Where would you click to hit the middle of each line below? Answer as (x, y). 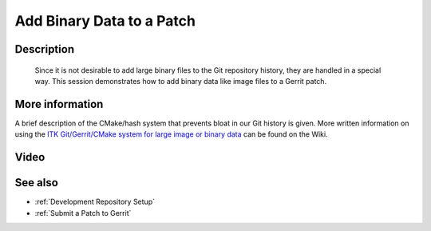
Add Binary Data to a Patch (105, 21)
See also (37, 183)
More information (59, 104)
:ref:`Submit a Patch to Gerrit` (83, 213)
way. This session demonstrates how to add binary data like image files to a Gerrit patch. (181, 81)
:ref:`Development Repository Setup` (95, 202)
